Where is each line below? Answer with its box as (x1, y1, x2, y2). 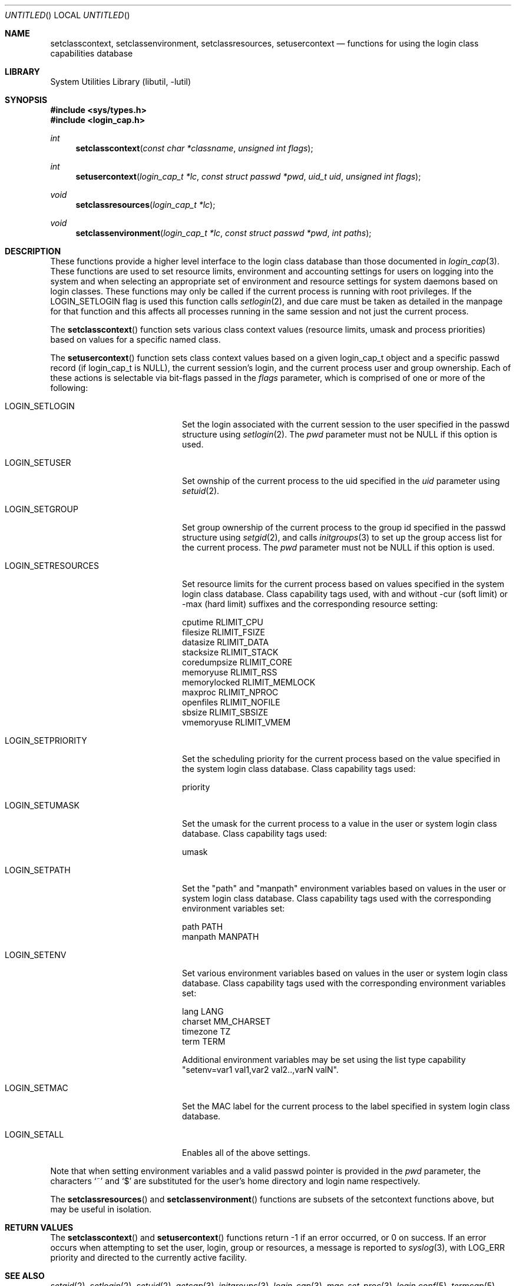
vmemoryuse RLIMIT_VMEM (182, 717, 291, 727)
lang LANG (182, 1006, 224, 1016)
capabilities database (50, 48, 133, 58)
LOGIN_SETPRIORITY (5, 735, 87, 745)
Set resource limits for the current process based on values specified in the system (182, 579, 505, 589)
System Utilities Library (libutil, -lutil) (50, 77, 191, 87)
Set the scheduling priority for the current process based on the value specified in (182, 754, 501, 764)
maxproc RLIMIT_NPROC (182, 687, 279, 697)
